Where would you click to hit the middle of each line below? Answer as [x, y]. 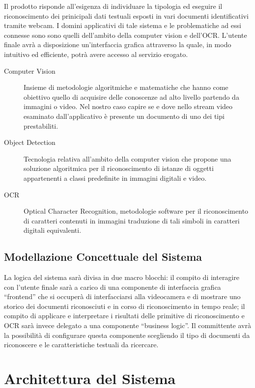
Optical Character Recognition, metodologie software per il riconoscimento [136, 211]
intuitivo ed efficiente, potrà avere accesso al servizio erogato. [96, 54]
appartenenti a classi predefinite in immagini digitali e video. [115, 178]
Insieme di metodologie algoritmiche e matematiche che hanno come [126, 87]
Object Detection [30, 142]
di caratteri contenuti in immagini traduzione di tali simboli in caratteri [132, 220]
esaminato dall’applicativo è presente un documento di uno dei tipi [124, 116]
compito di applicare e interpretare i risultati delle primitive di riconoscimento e [124, 316]
